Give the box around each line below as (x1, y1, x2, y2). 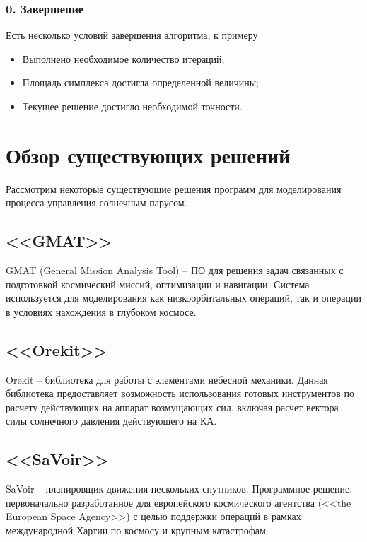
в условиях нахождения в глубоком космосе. (6, 304, 197, 319)
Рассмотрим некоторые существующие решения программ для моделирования (6, 181, 342, 196)
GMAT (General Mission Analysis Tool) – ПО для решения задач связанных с (6, 263, 344, 278)
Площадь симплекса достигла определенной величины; (22, 75, 259, 90)
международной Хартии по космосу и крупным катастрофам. (6, 523, 269, 538)
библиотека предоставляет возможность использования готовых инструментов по (6, 386, 355, 401)
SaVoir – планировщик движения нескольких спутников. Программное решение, (6, 481, 353, 496)
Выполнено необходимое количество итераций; (22, 51, 225, 66)
